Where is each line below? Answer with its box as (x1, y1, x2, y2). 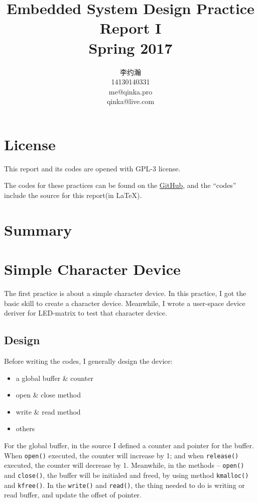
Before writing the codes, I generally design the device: (4, 356, 173, 366)
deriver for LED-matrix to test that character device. (4, 308, 167, 318)
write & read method (16, 406, 81, 417)
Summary (4, 219, 72, 240)
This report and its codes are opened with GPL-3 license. (4, 163, 181, 173)
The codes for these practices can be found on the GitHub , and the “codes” (4, 180, 236, 190)
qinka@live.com (106, 96, 155, 107)
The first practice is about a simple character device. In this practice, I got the (4, 288, 246, 298)
